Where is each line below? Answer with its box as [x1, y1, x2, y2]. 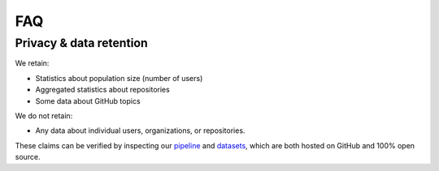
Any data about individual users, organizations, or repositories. [35, 126, 246, 135]
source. [15, 152, 41, 162]
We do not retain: [15, 110, 73, 121]
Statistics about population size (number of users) [35, 73, 203, 83]
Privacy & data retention [15, 36, 148, 50]
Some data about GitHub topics [35, 96, 141, 105]
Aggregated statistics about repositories [35, 85, 170, 95]
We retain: [15, 58, 50, 68]
